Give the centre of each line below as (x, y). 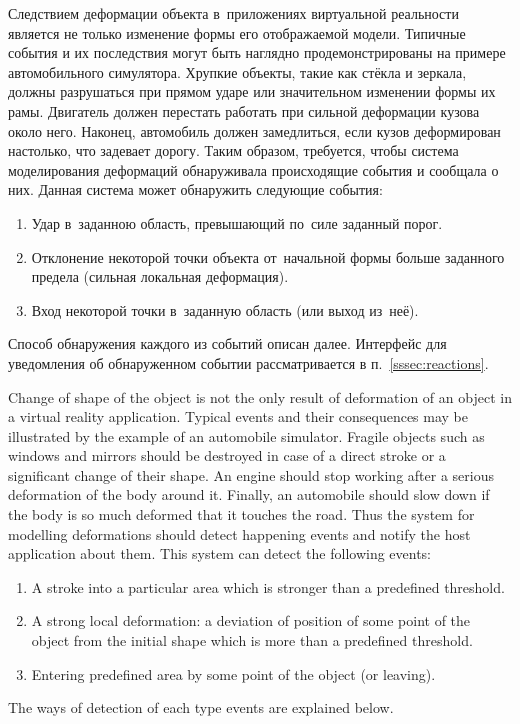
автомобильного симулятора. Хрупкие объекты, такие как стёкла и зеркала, (237, 71)
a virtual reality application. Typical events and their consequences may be (238, 416)
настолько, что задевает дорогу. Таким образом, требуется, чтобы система (233, 150)
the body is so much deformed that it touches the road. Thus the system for (241, 514)
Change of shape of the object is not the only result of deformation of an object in (260, 396)
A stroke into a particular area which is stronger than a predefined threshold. (268, 586)
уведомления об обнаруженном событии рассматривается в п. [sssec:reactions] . (248, 362)
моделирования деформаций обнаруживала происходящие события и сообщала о (253, 169)
